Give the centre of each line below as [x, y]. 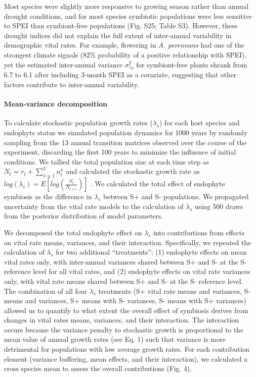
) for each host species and [199, 123]
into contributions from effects [199, 232]
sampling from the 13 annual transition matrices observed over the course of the [125, 142]
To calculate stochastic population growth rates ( [78, 123]
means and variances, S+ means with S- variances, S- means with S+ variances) [125, 300]
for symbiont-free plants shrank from [192, 64]
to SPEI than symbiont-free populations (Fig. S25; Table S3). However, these [121, 26]
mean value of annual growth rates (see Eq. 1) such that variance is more [115, 339]
